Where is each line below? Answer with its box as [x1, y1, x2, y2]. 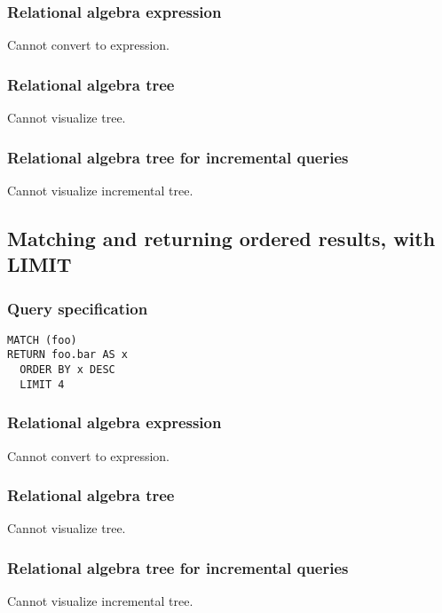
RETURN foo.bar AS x [7, 348, 129, 362]
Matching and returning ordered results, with [7, 224, 436, 251]
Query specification [7, 297, 148, 319]
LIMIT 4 [20, 378, 65, 391]
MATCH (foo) [7, 333, 77, 346]
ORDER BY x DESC [20, 363, 115, 377]
